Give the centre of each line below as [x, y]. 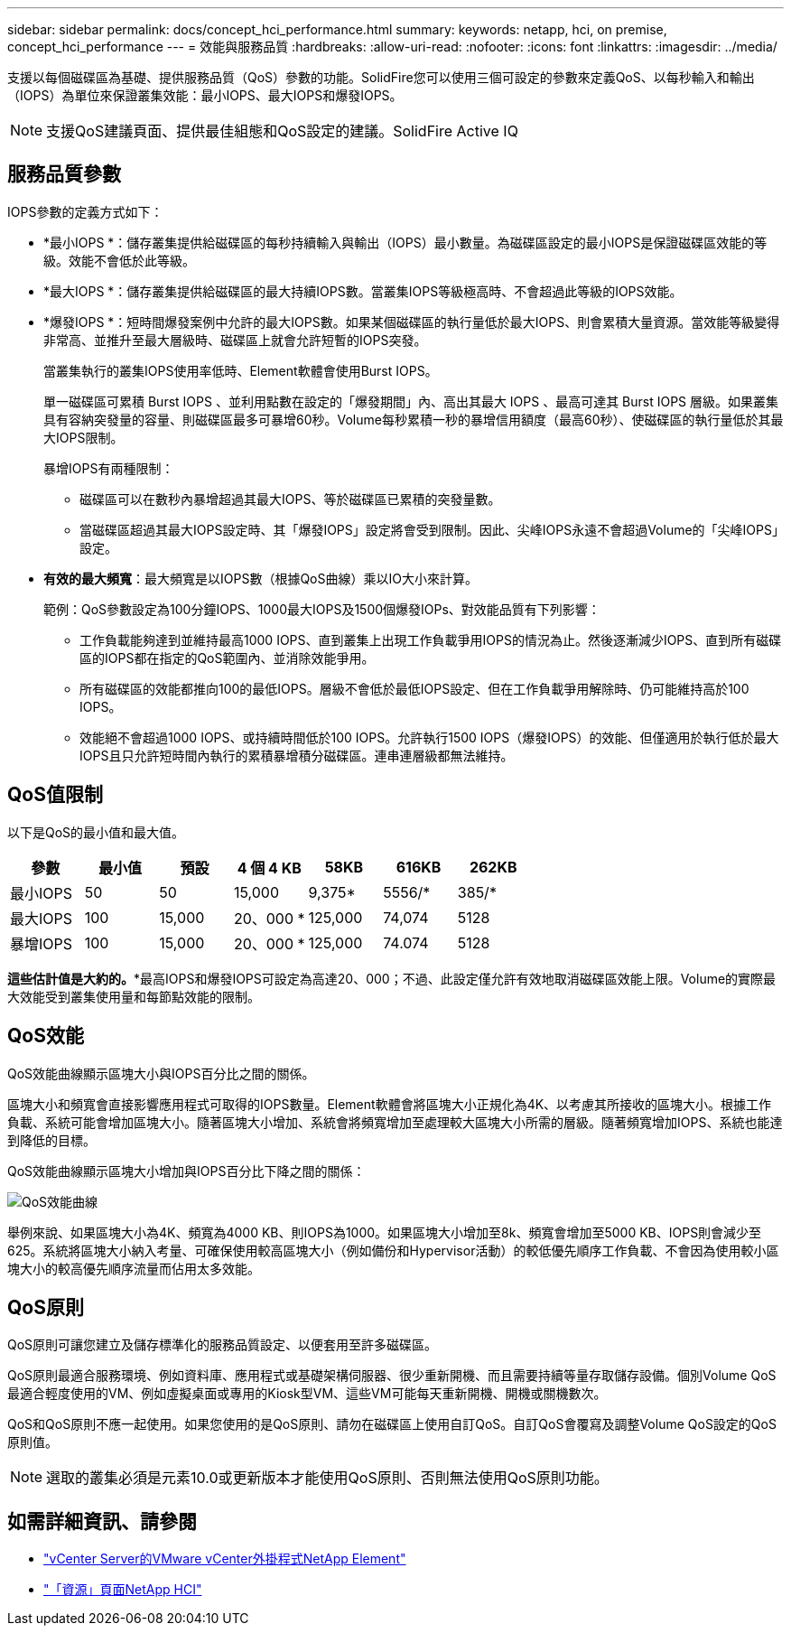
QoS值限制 [55, 795]
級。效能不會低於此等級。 [119, 260]
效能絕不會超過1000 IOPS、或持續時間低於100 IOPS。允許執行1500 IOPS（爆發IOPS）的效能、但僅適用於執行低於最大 [429, 737]
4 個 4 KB [269, 868]
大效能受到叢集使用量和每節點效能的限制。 [134, 996]
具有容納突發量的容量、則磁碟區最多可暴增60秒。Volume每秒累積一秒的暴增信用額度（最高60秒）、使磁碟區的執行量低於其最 [414, 419]
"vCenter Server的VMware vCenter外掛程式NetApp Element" [225, 1559]
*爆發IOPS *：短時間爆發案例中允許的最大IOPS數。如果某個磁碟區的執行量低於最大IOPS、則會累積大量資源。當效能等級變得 [412, 322]
